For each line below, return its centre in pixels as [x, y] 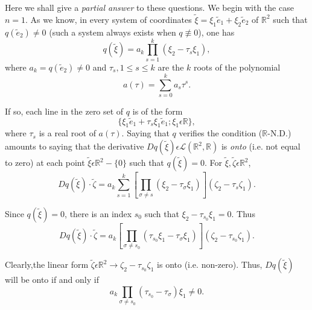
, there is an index [98, 213]
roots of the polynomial [237, 67]
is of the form [158, 111]
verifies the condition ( [221, 133]
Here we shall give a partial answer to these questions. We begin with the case [149, 7]
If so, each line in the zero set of [64, 111]
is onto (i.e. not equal [261, 146]
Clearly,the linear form [47, 264]
